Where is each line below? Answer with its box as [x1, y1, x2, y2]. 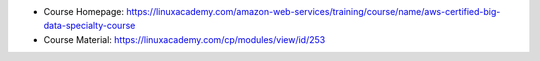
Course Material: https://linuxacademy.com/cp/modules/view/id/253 [43, 33, 326, 45]
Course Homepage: [43, 6, 125, 17]
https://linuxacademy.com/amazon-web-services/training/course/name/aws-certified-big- [126, 6, 501, 17]
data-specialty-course [43, 20, 136, 32]
